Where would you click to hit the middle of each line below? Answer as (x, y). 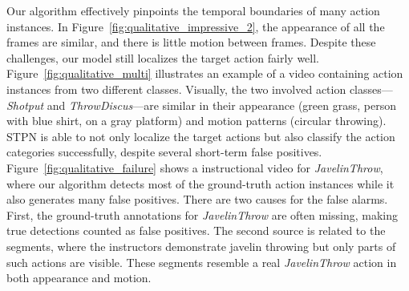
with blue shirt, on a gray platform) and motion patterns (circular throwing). (196, 121)
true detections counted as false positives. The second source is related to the (196, 230)
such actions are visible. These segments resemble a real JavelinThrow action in (202, 262)
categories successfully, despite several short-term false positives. (164, 152)
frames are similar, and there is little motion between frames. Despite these (191, 42)
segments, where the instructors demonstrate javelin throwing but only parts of (201, 246)
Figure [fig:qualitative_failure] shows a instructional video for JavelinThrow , (195, 167)
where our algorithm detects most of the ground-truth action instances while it (200, 183)
